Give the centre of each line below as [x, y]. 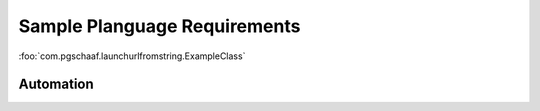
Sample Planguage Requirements [159, 26]
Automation [56, 84]
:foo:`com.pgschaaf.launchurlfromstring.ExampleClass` [132, 56]
